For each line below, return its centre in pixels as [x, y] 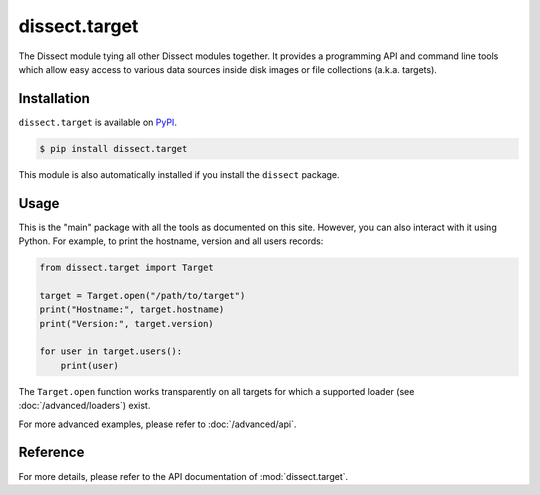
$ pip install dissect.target [113, 148]
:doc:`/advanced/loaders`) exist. [84, 406]
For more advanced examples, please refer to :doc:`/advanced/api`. [157, 424]
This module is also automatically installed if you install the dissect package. [179, 174]
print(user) [90, 365]
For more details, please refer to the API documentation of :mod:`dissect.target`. [183, 476]
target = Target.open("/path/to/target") [142, 295]
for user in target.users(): [111, 351]
